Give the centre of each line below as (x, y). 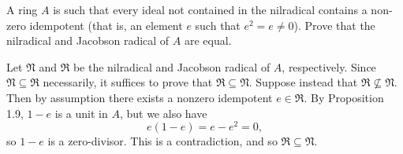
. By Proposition (344, 97)
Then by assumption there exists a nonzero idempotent (140, 97)
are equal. (208, 40)
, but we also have (163, 113)
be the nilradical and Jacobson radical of (172, 66)
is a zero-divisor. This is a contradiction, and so (162, 141)
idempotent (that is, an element (106, 25)
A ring (22, 9)
